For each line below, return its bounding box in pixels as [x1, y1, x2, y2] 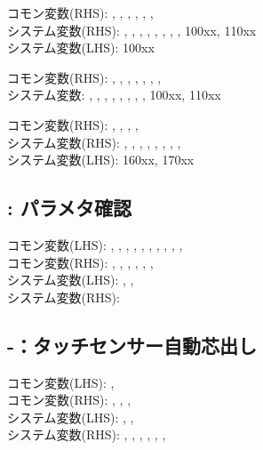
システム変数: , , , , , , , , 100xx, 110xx [7, 85, 221, 104]
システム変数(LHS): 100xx [7, 38, 155, 57]
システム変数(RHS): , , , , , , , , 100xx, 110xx [7, 20, 257, 39]
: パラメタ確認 [7, 194, 132, 221]
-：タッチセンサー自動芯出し [7, 331, 258, 358]
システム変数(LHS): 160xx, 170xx [7, 150, 195, 169]
